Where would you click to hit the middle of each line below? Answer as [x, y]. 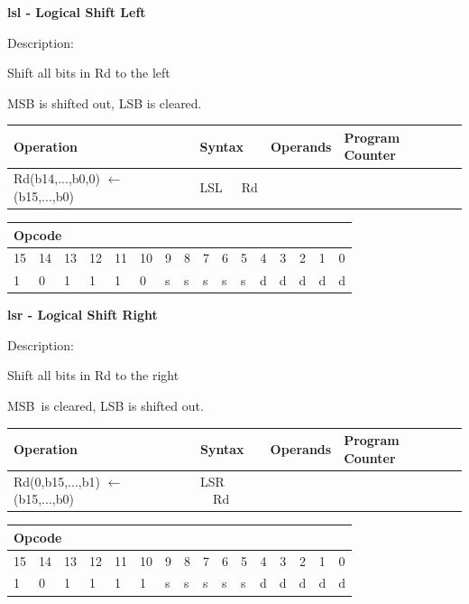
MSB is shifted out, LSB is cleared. [105, 102]
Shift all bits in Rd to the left [89, 73]
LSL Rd [229, 187]
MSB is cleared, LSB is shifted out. [106, 406]
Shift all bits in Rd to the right [93, 375]
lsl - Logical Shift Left [77, 12]
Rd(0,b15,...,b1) [57, 481]
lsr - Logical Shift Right [83, 315]
